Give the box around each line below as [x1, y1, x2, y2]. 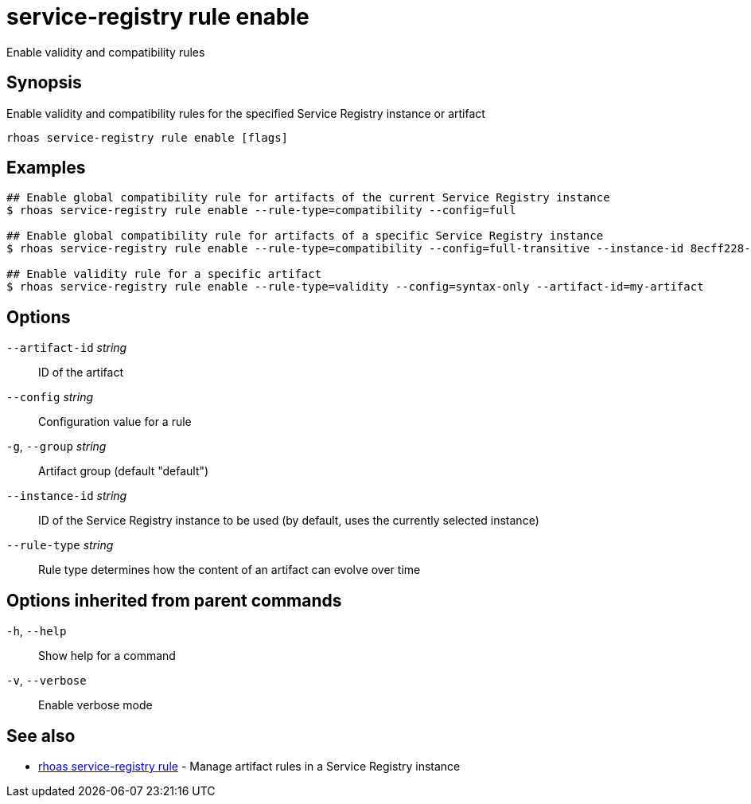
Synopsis [6, 72, 82, 93]
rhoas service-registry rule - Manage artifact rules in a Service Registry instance [38, 759, 461, 773]
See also [6, 725, 76, 746]
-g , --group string [6, 439, 107, 454]
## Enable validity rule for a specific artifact [6, 267, 322, 281]
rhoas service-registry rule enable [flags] [6, 131, 289, 144]
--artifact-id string [6, 341, 127, 355]
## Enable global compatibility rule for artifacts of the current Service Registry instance [6, 191, 610, 205]
